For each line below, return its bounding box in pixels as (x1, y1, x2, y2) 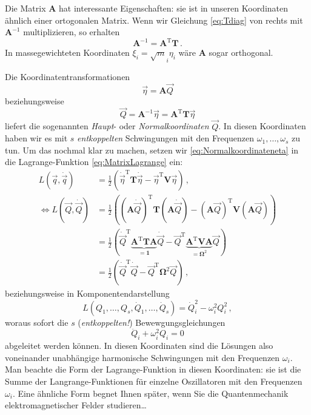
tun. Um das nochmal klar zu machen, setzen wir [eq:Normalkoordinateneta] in (5, 143, 299, 156)
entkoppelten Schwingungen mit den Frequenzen (77, 132, 255, 144)
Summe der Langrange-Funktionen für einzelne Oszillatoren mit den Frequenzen (5, 375, 303, 388)
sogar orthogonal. (209, 46, 273, 59)
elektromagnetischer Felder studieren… (5, 399, 147, 411)
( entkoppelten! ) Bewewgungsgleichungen (78, 315, 226, 328)
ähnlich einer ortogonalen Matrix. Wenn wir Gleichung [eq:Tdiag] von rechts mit (5, 13, 303, 26)
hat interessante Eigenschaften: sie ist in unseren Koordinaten (59, 2, 289, 14)
